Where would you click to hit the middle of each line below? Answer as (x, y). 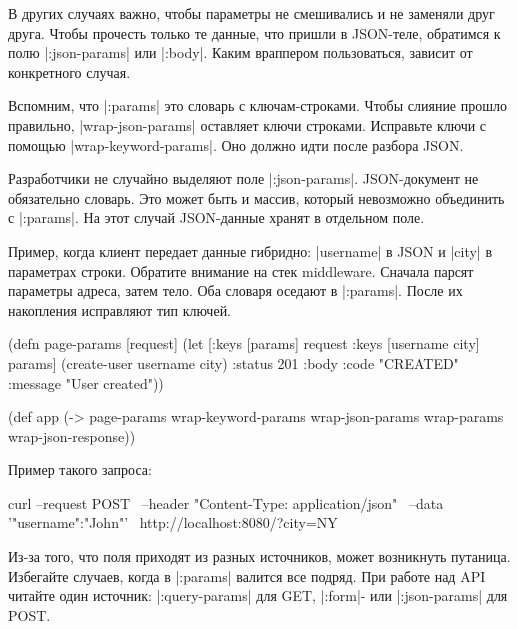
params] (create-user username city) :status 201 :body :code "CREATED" (233, 362)
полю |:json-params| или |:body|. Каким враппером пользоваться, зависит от (240, 52)
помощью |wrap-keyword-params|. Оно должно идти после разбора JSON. (236, 144)
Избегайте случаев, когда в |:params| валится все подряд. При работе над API (247, 575)
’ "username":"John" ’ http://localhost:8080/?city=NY (173, 522)
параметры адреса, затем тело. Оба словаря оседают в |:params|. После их (235, 290)
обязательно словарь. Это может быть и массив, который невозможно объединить (256, 197)
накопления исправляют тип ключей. (120, 309)
